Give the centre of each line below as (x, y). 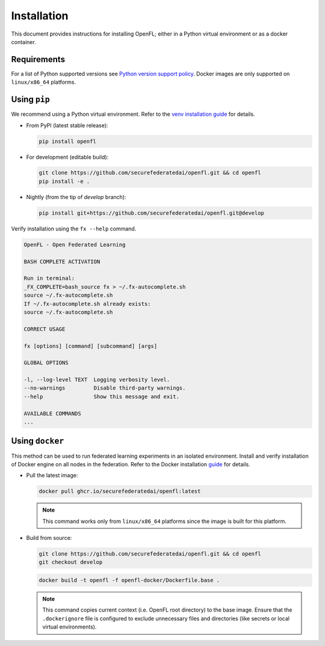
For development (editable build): (67, 157)
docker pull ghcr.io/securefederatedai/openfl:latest (120, 491)
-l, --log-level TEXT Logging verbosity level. (97, 380)
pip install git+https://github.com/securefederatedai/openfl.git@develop (152, 213)
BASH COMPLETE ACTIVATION (62, 261)
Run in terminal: (49, 278)
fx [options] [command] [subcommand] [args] (91, 346)
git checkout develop (71, 562)
